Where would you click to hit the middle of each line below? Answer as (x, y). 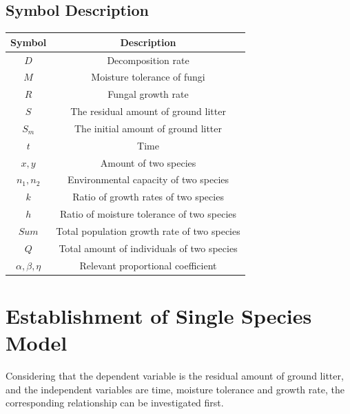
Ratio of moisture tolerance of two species (148, 214)
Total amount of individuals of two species (148, 248)
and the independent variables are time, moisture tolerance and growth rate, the (175, 389)
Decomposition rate (148, 60)
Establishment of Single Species (159, 315)
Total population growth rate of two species (148, 230)
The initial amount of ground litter (148, 128)
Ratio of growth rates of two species (148, 197)
